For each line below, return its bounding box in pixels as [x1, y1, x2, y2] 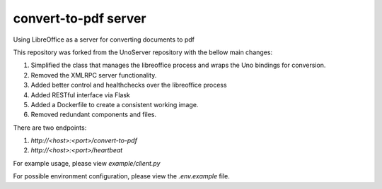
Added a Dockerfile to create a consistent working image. [30, 100, 199, 109]
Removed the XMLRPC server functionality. [30, 71, 157, 79]
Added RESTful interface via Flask [30, 90, 130, 99]
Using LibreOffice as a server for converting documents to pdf [13, 35, 195, 44]
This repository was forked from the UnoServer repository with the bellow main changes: [13, 48, 272, 56]
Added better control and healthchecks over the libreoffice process [30, 81, 227, 90]
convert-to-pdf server [13, 11, 146, 26]
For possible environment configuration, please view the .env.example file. [13, 172, 230, 181]
